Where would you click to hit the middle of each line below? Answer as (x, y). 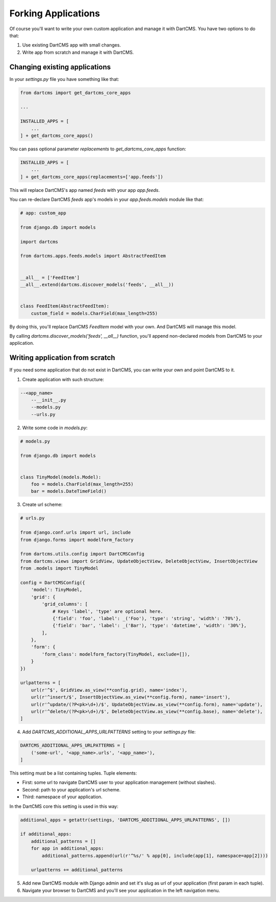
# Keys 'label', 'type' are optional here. (108, 611)
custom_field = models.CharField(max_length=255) (94, 313)
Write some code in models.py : (55, 428)
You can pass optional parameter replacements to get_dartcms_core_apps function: (98, 149)
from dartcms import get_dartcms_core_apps (76, 93)
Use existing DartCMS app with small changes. (72, 45)
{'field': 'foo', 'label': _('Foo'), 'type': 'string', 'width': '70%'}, (147, 618)
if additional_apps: (46, 834)
